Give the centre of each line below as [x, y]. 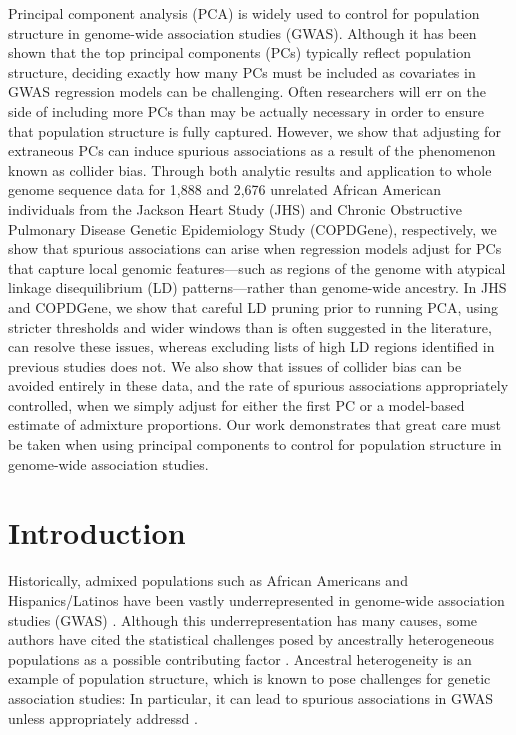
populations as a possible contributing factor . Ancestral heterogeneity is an [240, 658]
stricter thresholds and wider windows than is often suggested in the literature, [250, 326]
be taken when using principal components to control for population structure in [255, 444]
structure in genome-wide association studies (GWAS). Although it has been [242, 32]
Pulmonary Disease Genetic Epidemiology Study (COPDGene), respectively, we [252, 228]
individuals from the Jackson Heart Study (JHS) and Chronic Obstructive [235, 208]
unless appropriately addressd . [103, 717]
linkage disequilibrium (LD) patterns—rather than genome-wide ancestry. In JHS [257, 287]
